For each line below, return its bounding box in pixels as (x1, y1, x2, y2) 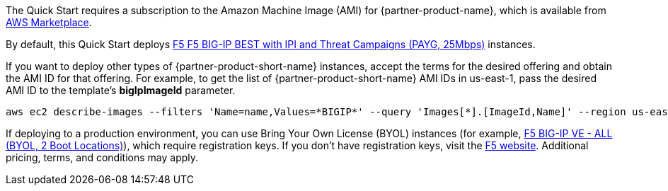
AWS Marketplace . (6, 16, 92, 28)
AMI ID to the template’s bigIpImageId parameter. (6, 84, 236, 96)
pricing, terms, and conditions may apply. (6, 151, 199, 163)
